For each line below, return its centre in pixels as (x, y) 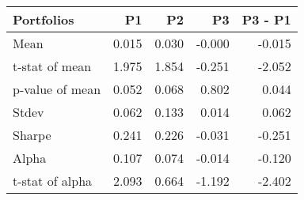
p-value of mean (57, 89)
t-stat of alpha (53, 181)
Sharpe (32, 135)
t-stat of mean (52, 66)
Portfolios (44, 19)
